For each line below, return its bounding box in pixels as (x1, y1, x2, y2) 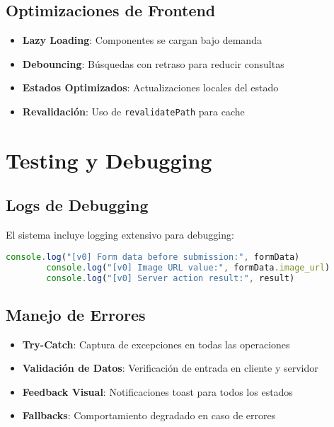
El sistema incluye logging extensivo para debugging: (6, 227, 234, 242)
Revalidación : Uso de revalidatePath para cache (22, 103, 245, 118)
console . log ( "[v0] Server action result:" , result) (46, 273, 295, 283)
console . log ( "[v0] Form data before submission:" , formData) (6, 251, 300, 262)
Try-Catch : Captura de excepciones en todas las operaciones (22, 336, 290, 351)
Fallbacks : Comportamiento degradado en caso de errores (22, 408, 276, 423)
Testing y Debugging (6, 145, 212, 174)
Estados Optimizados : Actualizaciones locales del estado (22, 80, 279, 95)
